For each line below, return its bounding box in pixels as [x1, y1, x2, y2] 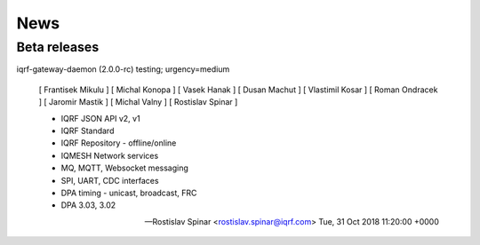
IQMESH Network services [60, 150, 159, 161]
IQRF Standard [60, 125, 115, 136]
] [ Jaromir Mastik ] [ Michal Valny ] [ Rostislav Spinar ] [38, 97, 238, 107]
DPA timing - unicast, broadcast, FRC [60, 187, 197, 198]
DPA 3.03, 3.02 [60, 200, 116, 210]
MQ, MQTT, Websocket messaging [60, 162, 188, 173]
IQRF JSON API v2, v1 [60, 113, 141, 123]
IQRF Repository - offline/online [60, 138, 177, 148]
